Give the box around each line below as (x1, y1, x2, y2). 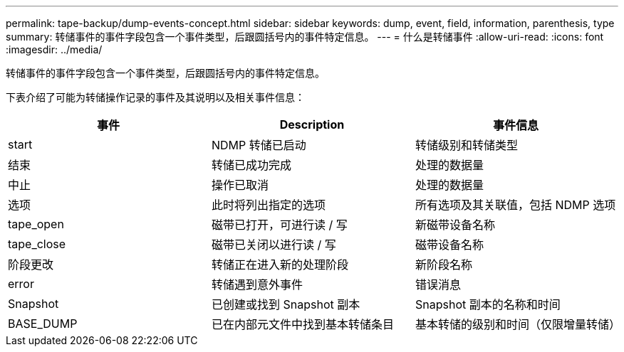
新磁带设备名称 (415, 218, 495, 232)
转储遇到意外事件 (211, 277, 303, 292)
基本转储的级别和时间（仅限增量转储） (415, 317, 620, 331)
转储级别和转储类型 (415, 138, 518, 152)
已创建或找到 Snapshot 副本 (211, 297, 360, 311)
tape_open (8, 217, 64, 231)
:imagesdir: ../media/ (6, 43, 103, 55)
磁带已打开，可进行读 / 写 (211, 218, 348, 232)
